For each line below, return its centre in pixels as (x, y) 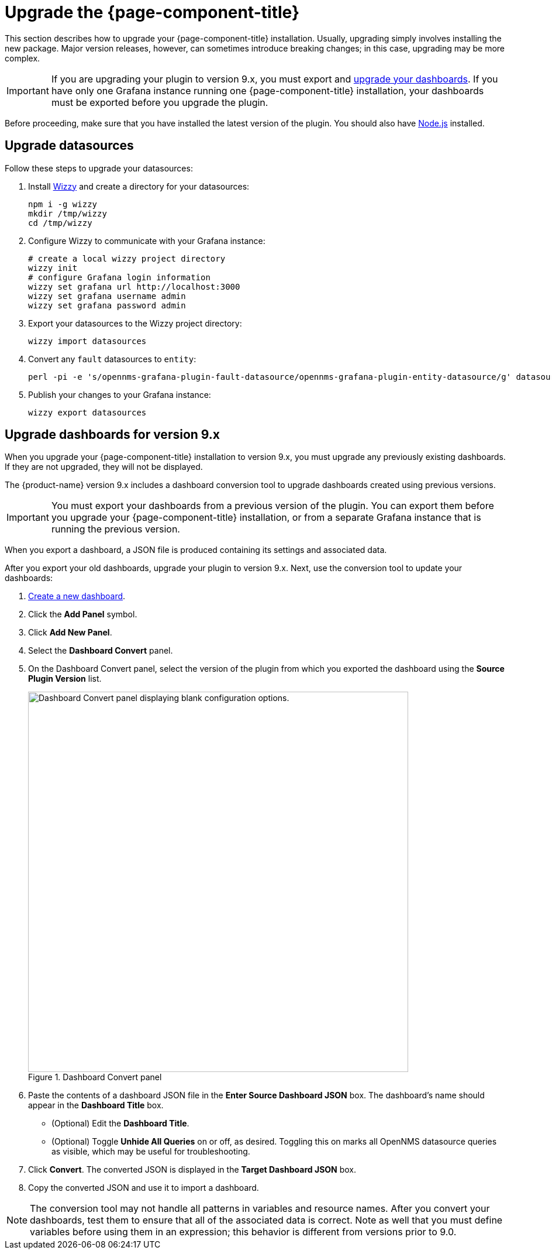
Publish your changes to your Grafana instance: (120, 394)
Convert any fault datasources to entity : (112, 359)
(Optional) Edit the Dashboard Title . (120, 1124)
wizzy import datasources (87, 341)
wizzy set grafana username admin (107, 296)
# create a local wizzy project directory (127, 258)
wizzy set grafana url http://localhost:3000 (134, 286)
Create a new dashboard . (77, 596)
